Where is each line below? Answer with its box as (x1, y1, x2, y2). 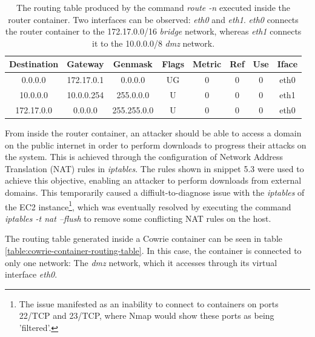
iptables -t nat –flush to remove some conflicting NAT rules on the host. (5, 212, 271, 224)
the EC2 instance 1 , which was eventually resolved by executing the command (5, 198, 291, 213)
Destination (9, 58, 59, 70)
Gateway (67, 58, 104, 70)
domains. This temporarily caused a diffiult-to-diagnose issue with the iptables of (5, 185, 305, 198)
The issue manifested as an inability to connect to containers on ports (19, 297, 279, 310)
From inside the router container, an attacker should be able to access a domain (5, 127, 302, 139)
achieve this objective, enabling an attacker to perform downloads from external (5, 174, 302, 187)
